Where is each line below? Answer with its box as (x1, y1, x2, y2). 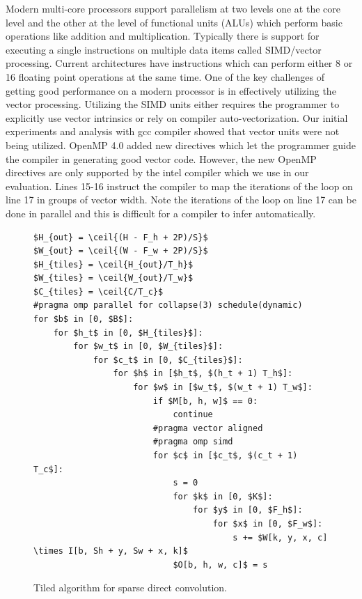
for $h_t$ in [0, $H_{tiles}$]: (53, 327, 203, 338)
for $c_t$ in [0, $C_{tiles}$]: (93, 355, 243, 365)
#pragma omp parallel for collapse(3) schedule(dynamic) (33, 300, 303, 311)
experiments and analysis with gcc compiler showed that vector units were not (6, 124, 340, 139)
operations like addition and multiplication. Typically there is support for (6, 29, 320, 43)
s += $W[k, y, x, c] (233, 532, 328, 543)
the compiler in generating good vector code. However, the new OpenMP (6, 151, 317, 166)
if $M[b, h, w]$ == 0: (152, 396, 258, 406)
